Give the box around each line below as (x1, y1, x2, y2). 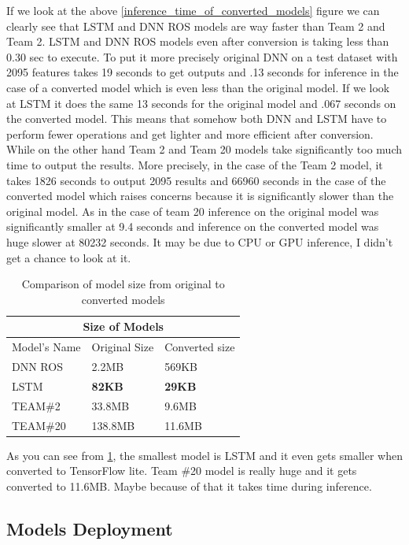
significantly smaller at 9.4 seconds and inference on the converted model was (6, 218, 379, 235)
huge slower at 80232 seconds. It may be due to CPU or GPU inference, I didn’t (6, 233, 393, 250)
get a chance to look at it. (6, 249, 131, 265)
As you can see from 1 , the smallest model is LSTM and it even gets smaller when (6, 447, 403, 463)
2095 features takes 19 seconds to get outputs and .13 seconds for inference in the (6, 64, 399, 80)
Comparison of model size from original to (21, 276, 225, 292)
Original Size (91, 339, 154, 355)
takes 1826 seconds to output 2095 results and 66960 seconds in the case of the (6, 172, 386, 188)
